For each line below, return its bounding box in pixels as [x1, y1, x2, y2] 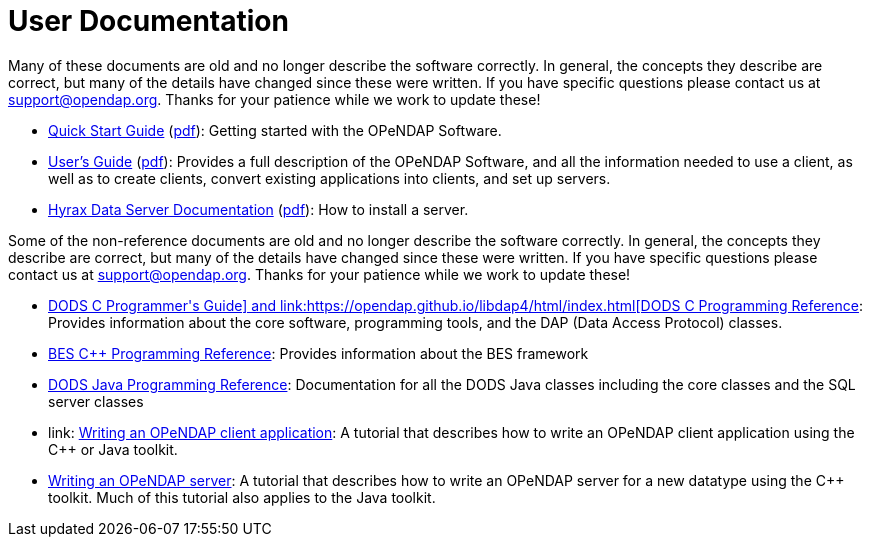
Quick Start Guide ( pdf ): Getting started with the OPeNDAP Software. [48, 121, 502, 139]
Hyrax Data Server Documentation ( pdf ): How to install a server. [48, 200, 469, 218]
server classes [48, 392, 144, 410]
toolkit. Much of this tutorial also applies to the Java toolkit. [48, 488, 436, 506]
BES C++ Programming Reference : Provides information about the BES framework [48, 344, 589, 362]
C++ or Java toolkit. [48, 440, 178, 458]
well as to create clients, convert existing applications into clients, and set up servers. [48, 169, 611, 187]
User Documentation [8, 4, 289, 38]
